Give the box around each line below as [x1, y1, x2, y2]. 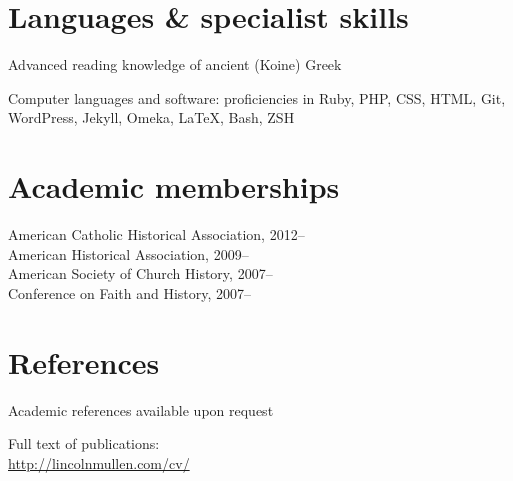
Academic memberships [8, 166, 340, 207]
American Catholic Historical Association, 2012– [8, 224, 305, 245]
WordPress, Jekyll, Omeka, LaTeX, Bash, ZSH [8, 107, 295, 128]
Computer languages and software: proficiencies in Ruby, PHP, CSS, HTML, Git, [8, 87, 506, 108]
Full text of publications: [8, 433, 160, 454]
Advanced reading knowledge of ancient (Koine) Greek [8, 54, 342, 75]
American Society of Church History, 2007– [8, 263, 273, 284]
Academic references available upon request [8, 399, 274, 420]
